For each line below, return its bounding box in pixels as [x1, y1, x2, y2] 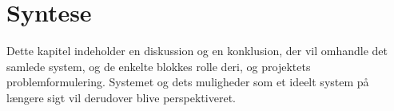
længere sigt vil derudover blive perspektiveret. [6, 89, 236, 105]
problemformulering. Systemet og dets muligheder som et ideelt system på [6, 73, 369, 90]
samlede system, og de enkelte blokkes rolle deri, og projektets [6, 57, 311, 74]
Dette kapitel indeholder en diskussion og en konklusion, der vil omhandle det [6, 42, 388, 59]
